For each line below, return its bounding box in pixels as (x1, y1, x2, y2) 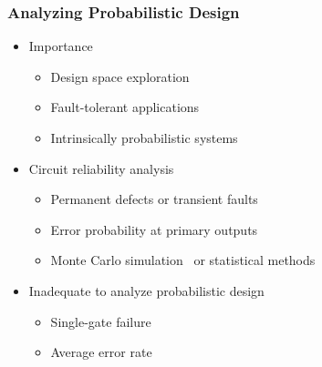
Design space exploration (50, 66, 190, 86)
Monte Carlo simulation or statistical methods (50, 250, 316, 270)
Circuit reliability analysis (28, 158, 174, 178)
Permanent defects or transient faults (50, 189, 258, 209)
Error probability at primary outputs (50, 219, 258, 239)
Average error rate (50, 342, 152, 362)
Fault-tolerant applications (50, 97, 200, 117)
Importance (28, 36, 93, 56)
